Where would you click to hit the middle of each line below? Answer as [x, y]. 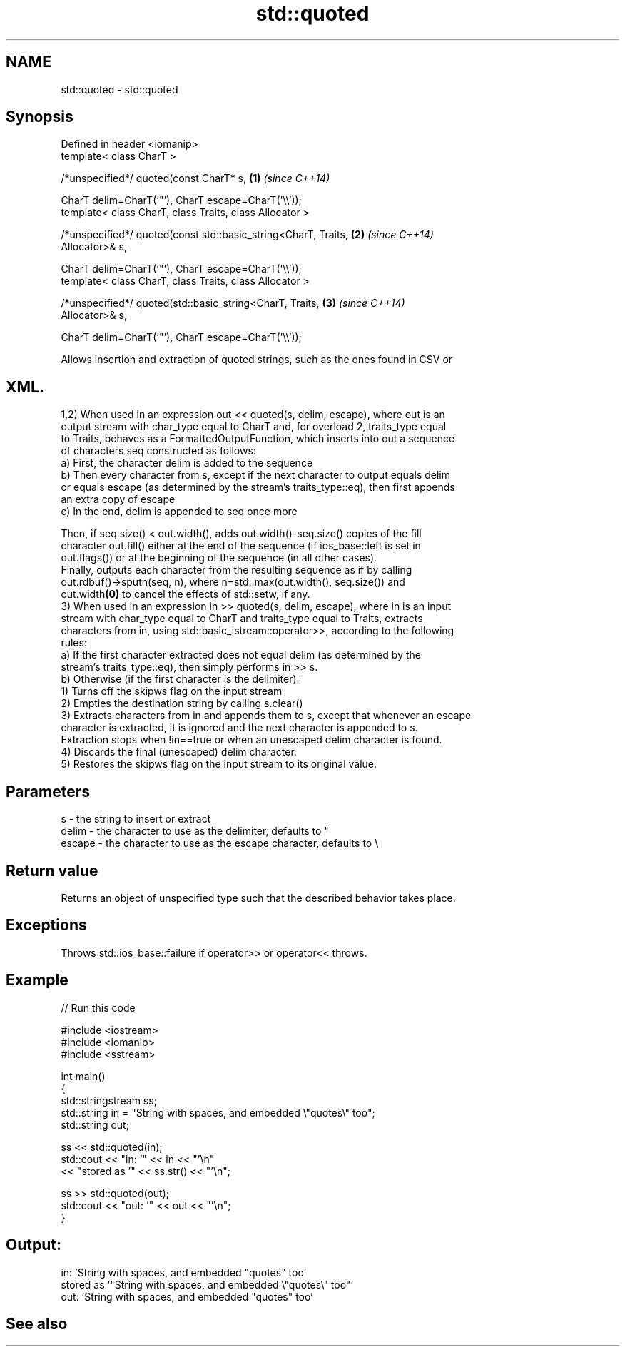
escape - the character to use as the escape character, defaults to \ [220, 843]
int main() [83, 1076]
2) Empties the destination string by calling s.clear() [182, 703]
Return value [52, 870]
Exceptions [46, 925]
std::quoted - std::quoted [120, 89]
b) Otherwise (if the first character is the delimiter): [180, 679]
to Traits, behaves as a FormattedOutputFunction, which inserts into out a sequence [258, 439]
